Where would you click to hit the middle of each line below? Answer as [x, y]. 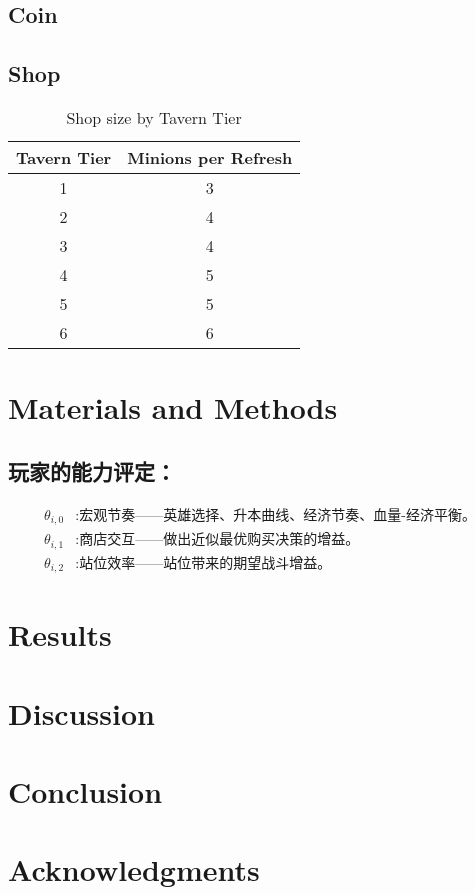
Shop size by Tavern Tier [154, 117]
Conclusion [85, 790]
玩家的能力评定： [92, 470]
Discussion [81, 712]
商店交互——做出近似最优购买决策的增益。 [219, 540]
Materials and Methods [173, 407]
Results [60, 634]
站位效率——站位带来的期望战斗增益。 [205, 563]
